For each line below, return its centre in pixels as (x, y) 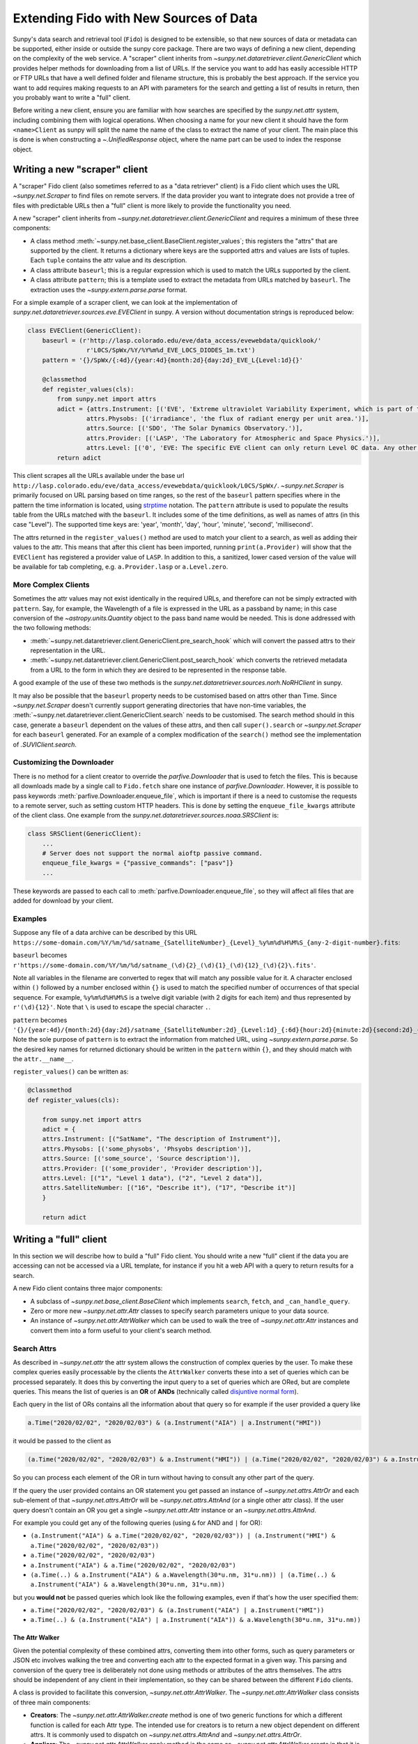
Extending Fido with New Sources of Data (135, 18)
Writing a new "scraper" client (80, 169)
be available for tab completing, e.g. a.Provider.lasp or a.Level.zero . (121, 566)
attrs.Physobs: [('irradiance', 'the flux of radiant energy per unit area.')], (227, 418)
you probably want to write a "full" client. (72, 97)
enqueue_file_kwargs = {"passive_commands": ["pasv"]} (138, 863)
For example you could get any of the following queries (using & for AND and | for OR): (138, 1523)
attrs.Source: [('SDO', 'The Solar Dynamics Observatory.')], (194, 428)
